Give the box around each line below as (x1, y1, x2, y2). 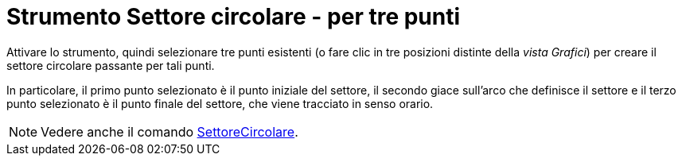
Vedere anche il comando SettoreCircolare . (41, 123, 298, 140)
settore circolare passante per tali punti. (6, 58, 215, 72)
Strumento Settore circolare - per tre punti (6, 3, 461, 30)
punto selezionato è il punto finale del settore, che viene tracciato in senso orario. (6, 96, 434, 110)
